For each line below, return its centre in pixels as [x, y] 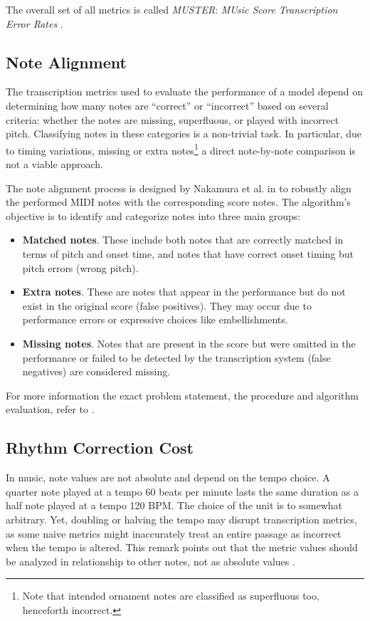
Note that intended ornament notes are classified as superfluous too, [171, 596]
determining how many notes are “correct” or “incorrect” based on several [167, 105]
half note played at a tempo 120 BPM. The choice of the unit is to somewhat [174, 505]
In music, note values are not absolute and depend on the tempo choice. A [168, 478]
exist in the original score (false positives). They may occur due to [167, 305]
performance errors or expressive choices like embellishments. [155, 319]
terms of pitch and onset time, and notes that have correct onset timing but [188, 253]
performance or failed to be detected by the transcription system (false [176, 357]
